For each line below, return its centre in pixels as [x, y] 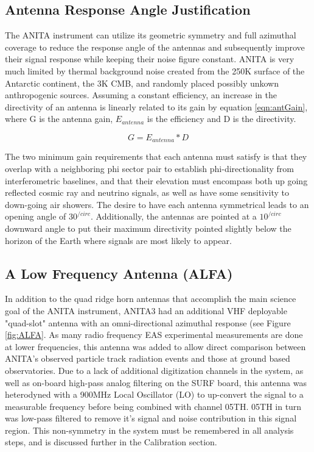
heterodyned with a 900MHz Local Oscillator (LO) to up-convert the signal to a [154, 394]
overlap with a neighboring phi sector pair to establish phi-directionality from [149, 168]
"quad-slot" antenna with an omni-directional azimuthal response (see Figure [148, 322]
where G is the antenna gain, [59, 119]
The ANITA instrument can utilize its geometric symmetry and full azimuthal [151, 35]
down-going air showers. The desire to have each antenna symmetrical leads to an [157, 204]
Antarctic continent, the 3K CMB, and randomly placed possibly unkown [142, 83]
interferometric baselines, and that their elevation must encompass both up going [156, 180]
